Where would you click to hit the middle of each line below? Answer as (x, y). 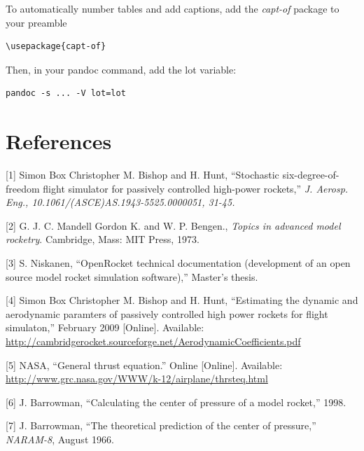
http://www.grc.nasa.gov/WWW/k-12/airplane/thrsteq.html (137, 379)
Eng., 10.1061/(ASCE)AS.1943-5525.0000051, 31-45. (120, 202)
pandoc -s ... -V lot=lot (66, 93)
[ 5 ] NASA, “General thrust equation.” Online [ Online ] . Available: (144, 365)
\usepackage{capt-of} (56, 47)
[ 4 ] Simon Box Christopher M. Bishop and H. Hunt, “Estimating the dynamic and (182, 300)
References (59, 141)
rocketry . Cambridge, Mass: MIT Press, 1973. (103, 239)
